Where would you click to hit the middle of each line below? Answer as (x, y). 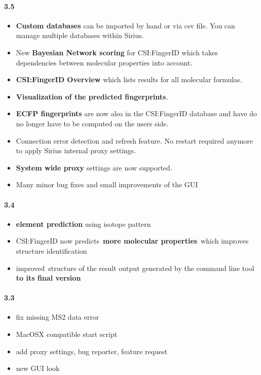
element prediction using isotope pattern (83, 224)
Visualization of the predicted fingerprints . (92, 96)
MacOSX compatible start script (67, 334)
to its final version (48, 278)
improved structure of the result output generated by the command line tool (135, 268)
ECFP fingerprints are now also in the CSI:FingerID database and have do (136, 113)
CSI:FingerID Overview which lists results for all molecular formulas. (129, 79)
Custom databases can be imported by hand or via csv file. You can (125, 25)
